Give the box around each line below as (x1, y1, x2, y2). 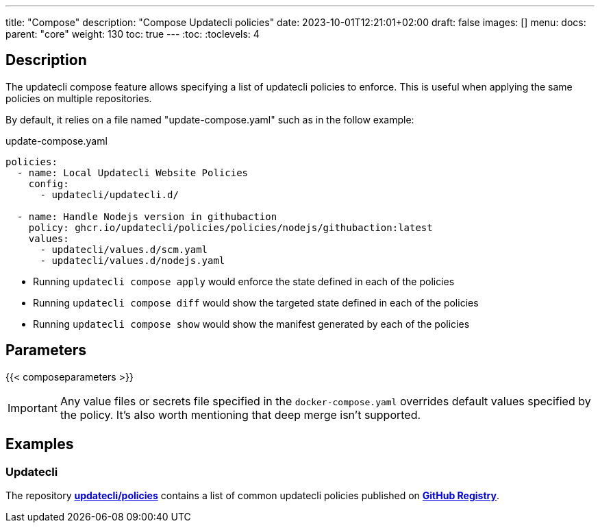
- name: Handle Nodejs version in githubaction (16, 211, 277, 222)
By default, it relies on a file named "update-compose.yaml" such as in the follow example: (5, 113, 414, 125)
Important (8, 400, 58, 415)
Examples (5, 435, 74, 453)
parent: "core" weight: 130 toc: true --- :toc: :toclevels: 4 (5, 28, 260, 40)
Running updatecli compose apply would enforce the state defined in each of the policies (33, 275, 455, 287)
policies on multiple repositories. (5, 92, 152, 104)
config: (28, 178, 69, 189)
